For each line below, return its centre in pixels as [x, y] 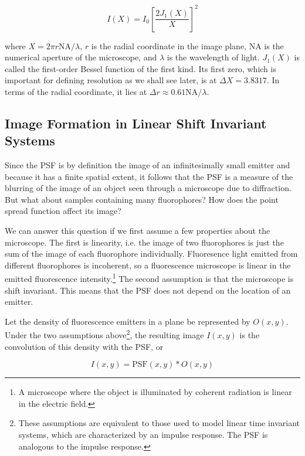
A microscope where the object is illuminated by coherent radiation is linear [155, 392]
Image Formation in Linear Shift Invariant [136, 123]
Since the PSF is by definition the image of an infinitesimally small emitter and [148, 165]
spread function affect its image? [63, 211]
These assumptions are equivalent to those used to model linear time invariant [159, 423]
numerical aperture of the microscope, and [81, 57]
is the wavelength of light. [213, 57]
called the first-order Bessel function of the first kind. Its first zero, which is [140, 68]
